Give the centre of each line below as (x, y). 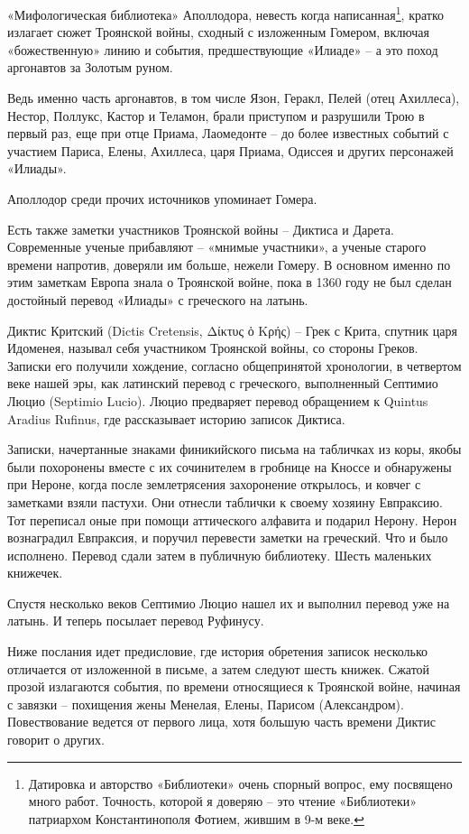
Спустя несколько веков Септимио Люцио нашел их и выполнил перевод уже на (229, 602)
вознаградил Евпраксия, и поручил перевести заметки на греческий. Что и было (228, 537)
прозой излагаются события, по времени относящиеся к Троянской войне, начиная (234, 686)
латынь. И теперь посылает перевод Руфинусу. (136, 621)
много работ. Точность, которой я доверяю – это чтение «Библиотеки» (223, 801)
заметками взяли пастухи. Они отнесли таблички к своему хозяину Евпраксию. (225, 501)
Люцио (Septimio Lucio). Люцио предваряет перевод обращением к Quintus (218, 400)
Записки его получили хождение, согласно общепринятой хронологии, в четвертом (234, 365)
